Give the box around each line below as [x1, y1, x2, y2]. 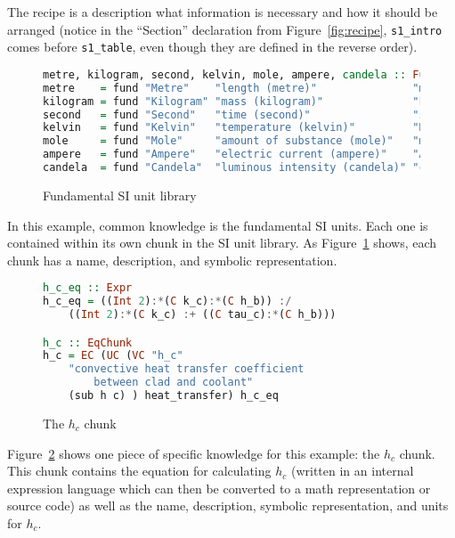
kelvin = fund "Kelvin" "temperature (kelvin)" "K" [43, 121, 432, 134]
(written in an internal [290, 461, 414, 480]
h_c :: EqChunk [43, 336, 133, 349]
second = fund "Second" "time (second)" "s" [43, 108, 432, 121]
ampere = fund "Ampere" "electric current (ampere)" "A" [43, 148, 432, 161]
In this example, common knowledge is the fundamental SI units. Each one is [7, 216, 428, 234]
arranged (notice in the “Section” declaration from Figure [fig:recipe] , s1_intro [7, 20, 443, 38]
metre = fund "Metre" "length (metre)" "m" [43, 81, 432, 94]
